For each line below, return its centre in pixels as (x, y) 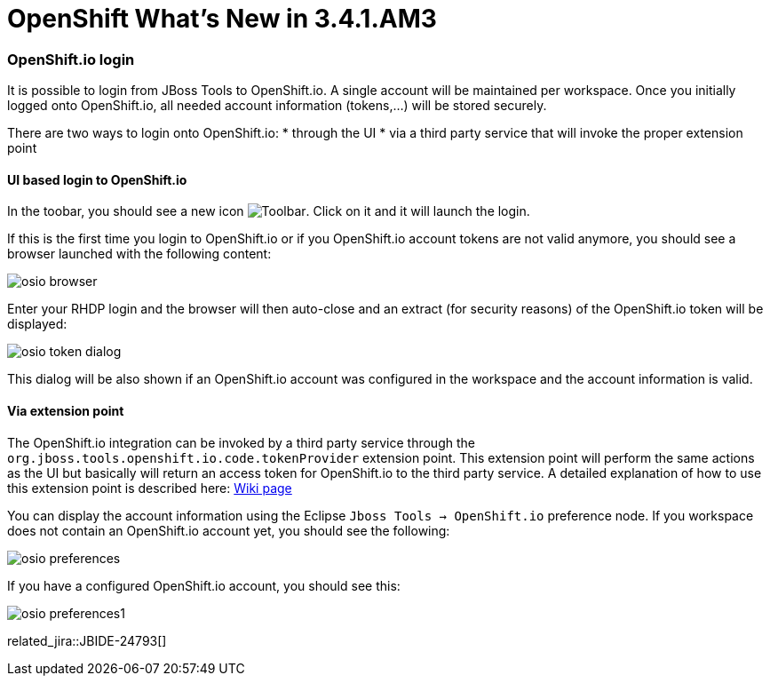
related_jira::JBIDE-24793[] (87, 640)
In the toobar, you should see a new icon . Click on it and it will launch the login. (269, 211)
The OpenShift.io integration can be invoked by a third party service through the (241, 442)
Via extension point (66, 410)
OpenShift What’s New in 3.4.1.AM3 (222, 19)
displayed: (37, 324)
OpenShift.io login (71, 59)
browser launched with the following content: (139, 254)
